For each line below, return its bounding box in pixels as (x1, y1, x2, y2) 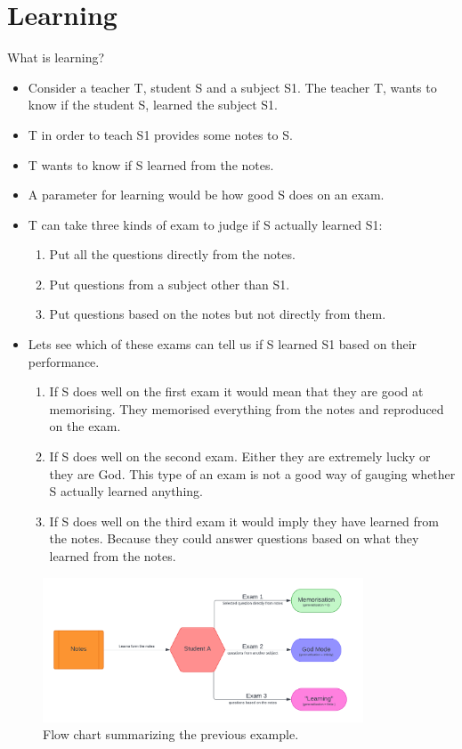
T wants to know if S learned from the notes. (28, 155, 274, 174)
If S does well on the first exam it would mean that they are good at (49, 382, 424, 401)
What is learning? (7, 48, 105, 67)
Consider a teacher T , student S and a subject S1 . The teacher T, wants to (28, 77, 437, 96)
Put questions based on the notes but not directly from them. (49, 305, 386, 323)
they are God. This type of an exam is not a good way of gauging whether (49, 464, 456, 483)
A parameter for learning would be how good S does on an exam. (28, 185, 385, 204)
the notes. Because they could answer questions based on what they (49, 529, 419, 548)
